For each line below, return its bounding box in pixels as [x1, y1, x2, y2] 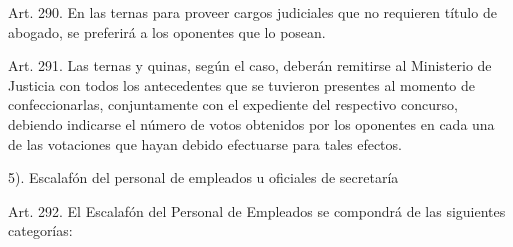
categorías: [8, 220, 73, 241]
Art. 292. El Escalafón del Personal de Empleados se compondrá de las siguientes [8, 200, 506, 221]
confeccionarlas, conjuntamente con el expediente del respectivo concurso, [8, 94, 458, 115]
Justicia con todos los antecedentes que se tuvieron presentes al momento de [8, 74, 476, 95]
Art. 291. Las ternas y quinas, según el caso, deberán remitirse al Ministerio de [8, 55, 492, 76]
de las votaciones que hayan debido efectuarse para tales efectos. [8, 133, 402, 154]
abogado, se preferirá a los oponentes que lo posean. [8, 21, 326, 42]
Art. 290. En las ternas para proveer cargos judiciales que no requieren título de [8, 2, 497, 22]
